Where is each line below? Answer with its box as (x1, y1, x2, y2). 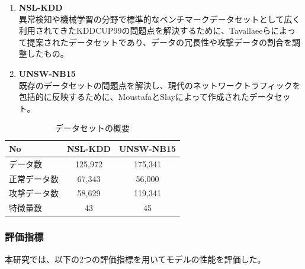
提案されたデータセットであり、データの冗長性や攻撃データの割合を (27, 35, 293, 48)
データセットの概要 (55, 122, 130, 134)
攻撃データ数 (9, 187, 59, 199)
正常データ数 (9, 172, 59, 184)
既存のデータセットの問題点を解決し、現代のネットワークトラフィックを (18, 79, 301, 91)
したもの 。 (27, 47, 69, 60)
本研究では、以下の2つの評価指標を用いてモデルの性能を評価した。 (5, 252, 266, 265)
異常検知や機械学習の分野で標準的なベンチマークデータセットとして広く (18, 12, 301, 25)
